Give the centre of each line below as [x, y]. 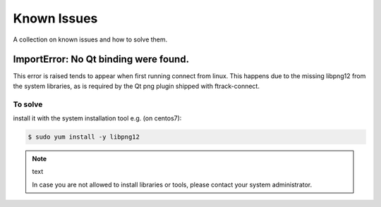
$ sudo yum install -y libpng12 [84, 137]
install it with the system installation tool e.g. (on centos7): [97, 118]
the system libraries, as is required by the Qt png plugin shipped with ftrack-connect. [137, 86]
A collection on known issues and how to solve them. [90, 39]
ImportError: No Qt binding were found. [101, 59]
